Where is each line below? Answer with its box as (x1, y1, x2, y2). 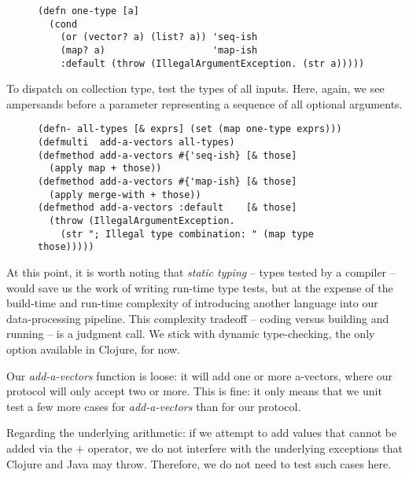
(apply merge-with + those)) (49, 189, 201, 200)
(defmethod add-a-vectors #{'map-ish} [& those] (38, 176, 297, 188)
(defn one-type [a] (38, 6, 139, 17)
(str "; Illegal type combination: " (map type (60, 228, 314, 240)
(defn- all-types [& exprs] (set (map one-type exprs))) (38, 123, 342, 135)
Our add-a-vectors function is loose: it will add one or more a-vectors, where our (6, 367, 393, 383)
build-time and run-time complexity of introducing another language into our (6, 295, 378, 311)
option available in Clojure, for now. (6, 341, 181, 357)
